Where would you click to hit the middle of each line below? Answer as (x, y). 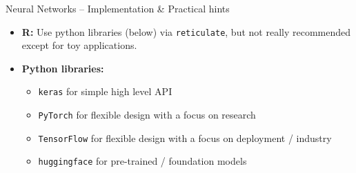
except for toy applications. (79, 45)
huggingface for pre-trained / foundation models (142, 161)
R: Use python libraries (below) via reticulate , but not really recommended (186, 31)
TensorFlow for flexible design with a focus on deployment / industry (185, 138)
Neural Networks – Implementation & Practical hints (118, 8)
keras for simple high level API (105, 91)
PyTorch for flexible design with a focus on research (147, 115)
